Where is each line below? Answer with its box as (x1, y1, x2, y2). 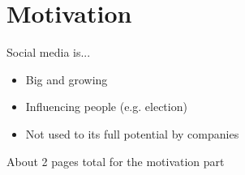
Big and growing (25, 70, 108, 87)
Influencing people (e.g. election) (25, 98, 187, 115)
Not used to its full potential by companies (25, 125, 239, 142)
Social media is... (6, 44, 91, 61)
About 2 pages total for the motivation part (6, 152, 225, 169)
